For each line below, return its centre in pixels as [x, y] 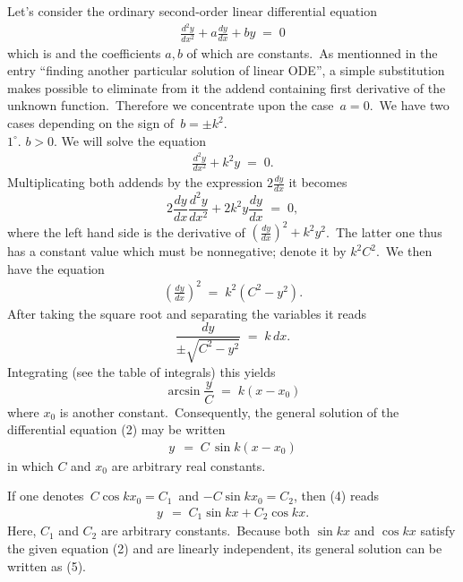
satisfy [438, 531]
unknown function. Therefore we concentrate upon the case [171, 105]
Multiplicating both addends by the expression [135, 182]
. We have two [409, 105]
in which [30, 465]
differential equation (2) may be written [116, 429]
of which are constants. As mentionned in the [312, 52]
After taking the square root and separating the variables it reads [187, 313]
